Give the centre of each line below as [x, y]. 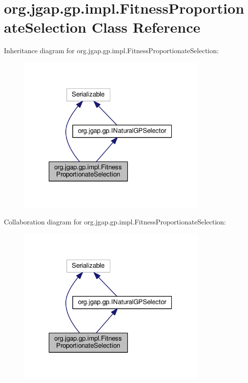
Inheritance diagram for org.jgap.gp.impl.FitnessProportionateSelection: [111, 50]
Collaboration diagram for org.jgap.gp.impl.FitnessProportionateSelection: [115, 222]
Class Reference [146, 27]
